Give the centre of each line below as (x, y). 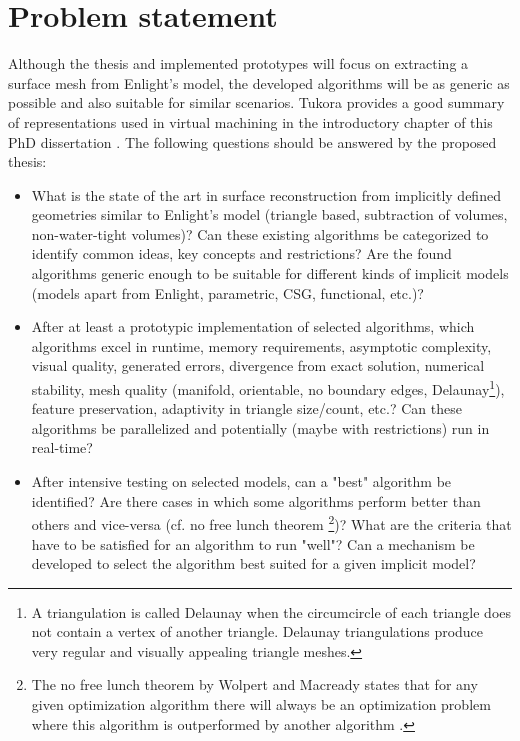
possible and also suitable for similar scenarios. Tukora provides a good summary (256, 102)
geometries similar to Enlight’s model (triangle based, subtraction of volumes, (269, 214)
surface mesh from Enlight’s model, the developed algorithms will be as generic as (259, 82)
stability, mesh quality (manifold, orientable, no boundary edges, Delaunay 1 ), (268, 387)
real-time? (62, 447)
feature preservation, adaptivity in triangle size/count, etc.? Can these (246, 408)
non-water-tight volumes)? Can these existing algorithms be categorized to (260, 233)
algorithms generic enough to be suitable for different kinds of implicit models (270, 273)
